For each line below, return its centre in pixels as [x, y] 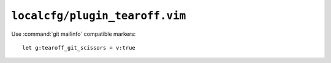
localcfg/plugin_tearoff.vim [99, 16]
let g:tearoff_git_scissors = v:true [79, 48]
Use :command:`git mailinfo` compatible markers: [74, 34]
